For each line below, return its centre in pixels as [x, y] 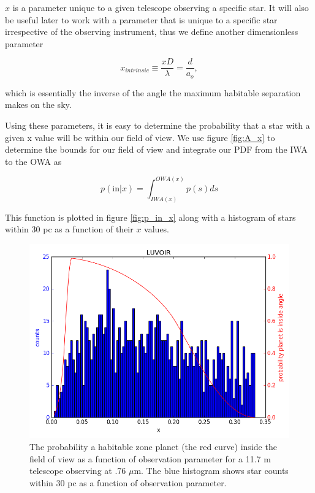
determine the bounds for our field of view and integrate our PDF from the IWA [156, 149]
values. [157, 229]
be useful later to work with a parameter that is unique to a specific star [141, 19]
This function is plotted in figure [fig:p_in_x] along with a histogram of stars [150, 217]
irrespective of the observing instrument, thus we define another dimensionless [152, 32]
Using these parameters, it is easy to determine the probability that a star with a [157, 125]
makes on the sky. [38, 105]
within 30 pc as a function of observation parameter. [128, 482]
